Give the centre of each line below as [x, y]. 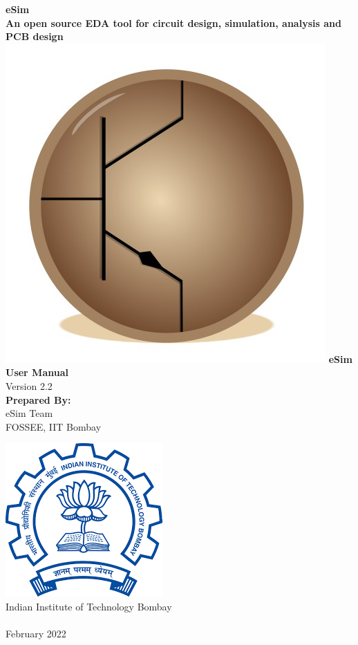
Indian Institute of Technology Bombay [89, 606]
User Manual [37, 372]
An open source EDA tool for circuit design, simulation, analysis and [173, 22]
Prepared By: [38, 399]
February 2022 [36, 634]
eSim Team [29, 413]
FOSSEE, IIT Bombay [54, 426]
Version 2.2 [29, 385]
